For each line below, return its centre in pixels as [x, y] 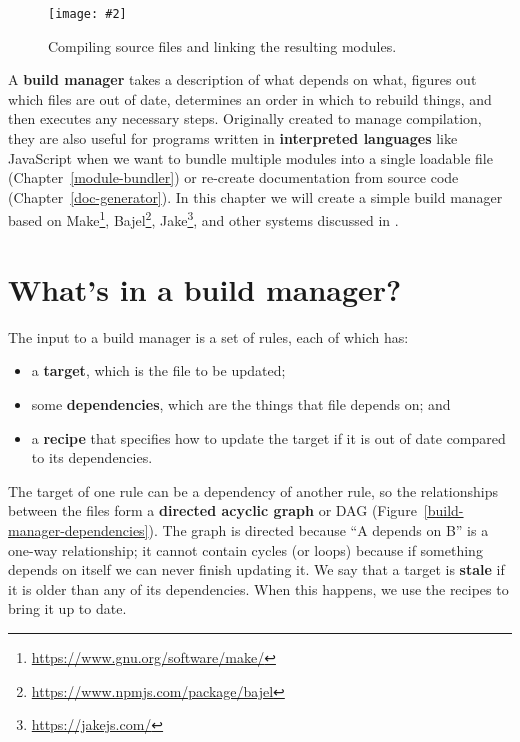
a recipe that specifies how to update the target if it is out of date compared [268, 437]
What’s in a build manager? [205, 288]
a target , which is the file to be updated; [158, 370]
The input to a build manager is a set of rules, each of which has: [208, 336]
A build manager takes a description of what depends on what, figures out [242, 79]
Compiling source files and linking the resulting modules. [222, 45]
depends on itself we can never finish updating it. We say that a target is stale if [256, 569]
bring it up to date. [67, 608]
